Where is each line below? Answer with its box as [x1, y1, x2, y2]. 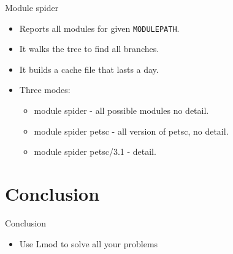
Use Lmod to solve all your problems [19, 237, 158, 250]
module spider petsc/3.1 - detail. [34, 145, 156, 158]
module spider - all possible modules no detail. [34, 104, 209, 117]
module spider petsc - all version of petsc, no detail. [34, 124, 229, 137]
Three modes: [19, 83, 71, 96]
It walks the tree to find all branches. [19, 42, 159, 55]
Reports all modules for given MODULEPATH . [19, 21, 180, 34]
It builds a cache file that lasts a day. [19, 62, 159, 75]
